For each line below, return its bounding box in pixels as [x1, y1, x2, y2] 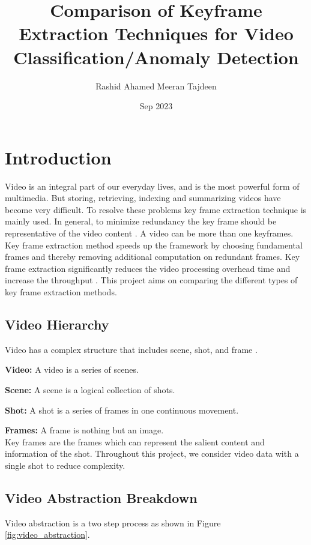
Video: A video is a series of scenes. [5, 363, 139, 376]
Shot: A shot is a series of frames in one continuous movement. [5, 403, 239, 416]
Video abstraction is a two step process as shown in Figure [5, 516, 221, 529]
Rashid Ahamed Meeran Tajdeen [95, 79, 217, 92]
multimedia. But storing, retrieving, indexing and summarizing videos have [5, 191, 281, 204]
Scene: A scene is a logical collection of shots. [5, 383, 175, 396]
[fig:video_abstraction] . [5, 528, 90, 541]
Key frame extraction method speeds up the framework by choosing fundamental [5, 238, 303, 251]
